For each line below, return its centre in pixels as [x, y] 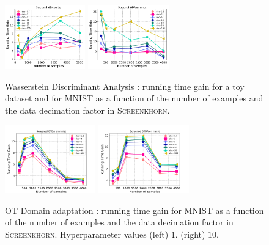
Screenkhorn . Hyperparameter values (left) [87, 234]
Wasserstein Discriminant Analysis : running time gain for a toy [125, 86]
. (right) [190, 234]
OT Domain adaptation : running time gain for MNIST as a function [134, 210]
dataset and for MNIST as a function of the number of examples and [134, 98]
